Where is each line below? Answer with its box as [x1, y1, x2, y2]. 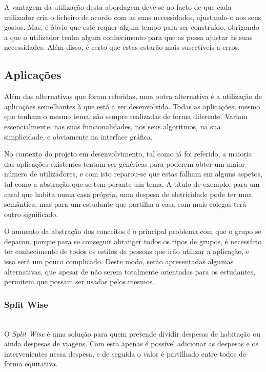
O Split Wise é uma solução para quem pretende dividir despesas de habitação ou [4, 328, 261, 339]
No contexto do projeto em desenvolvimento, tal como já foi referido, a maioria [4, 148, 252, 159]
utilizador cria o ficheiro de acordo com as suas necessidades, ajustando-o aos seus [4, 11, 261, 22]
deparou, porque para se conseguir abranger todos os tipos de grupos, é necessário [4, 236, 262, 246]
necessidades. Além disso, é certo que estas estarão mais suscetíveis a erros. [4, 42, 240, 52]
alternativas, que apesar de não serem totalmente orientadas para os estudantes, [4, 266, 255, 277]
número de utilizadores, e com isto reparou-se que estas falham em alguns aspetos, [4, 168, 262, 179]
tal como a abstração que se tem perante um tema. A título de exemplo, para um [4, 178, 260, 189]
